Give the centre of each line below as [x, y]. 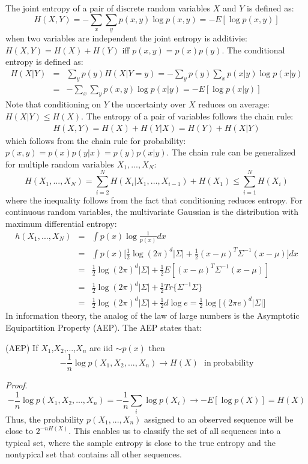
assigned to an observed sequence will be [219, 419]
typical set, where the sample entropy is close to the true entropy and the [140, 442]
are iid [101, 347]
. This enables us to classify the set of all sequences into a [175, 431]
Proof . [17, 385]
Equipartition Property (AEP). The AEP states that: [104, 327]
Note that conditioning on [53, 104]
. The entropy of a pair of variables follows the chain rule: [187, 116]
